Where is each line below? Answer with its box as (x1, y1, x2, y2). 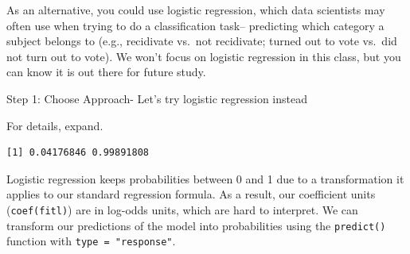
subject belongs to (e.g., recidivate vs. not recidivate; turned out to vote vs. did (6, 33, 397, 49)
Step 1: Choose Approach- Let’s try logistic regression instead (6, 90, 308, 106)
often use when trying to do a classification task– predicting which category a (6, 17, 385, 33)
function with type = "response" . (6, 233, 176, 249)
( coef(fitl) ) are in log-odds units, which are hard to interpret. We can (6, 201, 358, 217)
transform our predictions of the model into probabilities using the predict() (6, 217, 386, 233)
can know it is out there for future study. (6, 63, 206, 80)
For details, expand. (6, 117, 103, 133)
